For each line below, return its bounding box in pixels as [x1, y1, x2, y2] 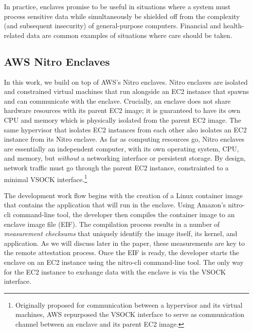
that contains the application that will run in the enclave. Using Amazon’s [4, 200, 226, 210]
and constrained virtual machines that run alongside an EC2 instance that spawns [4, 86, 249, 96]
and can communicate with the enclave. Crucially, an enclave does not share [4, 95, 231, 106]
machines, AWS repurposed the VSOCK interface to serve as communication [15, 309, 245, 319]
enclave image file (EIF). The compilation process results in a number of [4, 219, 220, 229]
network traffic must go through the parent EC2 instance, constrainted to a [4, 162, 229, 172]
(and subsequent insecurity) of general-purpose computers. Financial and [4, 20, 221, 31]
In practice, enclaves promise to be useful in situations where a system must [4, 1, 231, 11]
